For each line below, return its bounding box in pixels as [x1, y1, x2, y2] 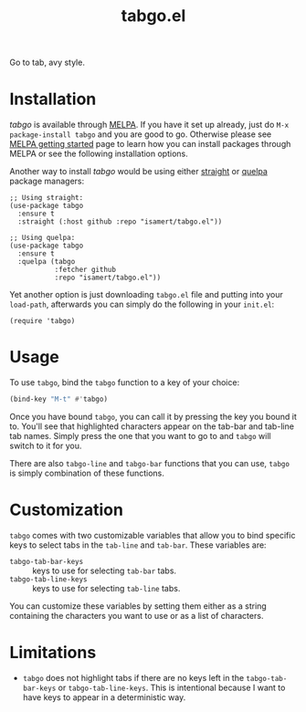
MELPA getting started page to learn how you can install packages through [9, 139, 291, 150]
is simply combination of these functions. [9, 467, 164, 478]
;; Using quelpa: [9, 234, 76, 243]
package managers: [9, 175, 85, 187]
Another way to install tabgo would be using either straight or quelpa [9, 166, 268, 177]
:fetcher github [54, 266, 117, 275]
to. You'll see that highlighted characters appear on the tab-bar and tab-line [9, 421, 295, 432]
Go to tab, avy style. [9, 57, 85, 68]
